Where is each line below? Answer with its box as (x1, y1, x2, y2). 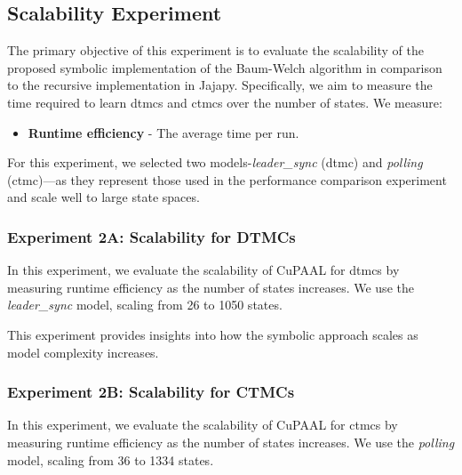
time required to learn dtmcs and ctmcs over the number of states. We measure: (7, 93, 442, 111)
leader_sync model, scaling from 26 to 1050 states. (7, 295, 283, 314)
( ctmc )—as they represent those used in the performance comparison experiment (7, 170, 447, 189)
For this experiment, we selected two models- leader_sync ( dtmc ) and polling (7, 153, 423, 172)
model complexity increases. (7, 342, 159, 361)
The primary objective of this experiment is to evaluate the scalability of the (7, 41, 424, 60)
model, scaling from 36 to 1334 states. (7, 450, 214, 469)
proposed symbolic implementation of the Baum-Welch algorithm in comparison (7, 58, 442, 76)
